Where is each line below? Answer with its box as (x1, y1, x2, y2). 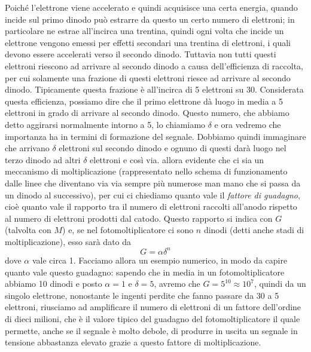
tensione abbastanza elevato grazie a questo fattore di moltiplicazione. (5, 336, 261, 348)
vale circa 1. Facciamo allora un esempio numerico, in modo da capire (32, 253, 288, 266)
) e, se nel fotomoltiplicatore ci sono (62, 224, 194, 236)
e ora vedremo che (214, 118, 281, 130)
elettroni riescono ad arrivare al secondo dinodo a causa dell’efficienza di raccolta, (5, 59, 303, 72)
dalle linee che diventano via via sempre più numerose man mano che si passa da (5, 176, 301, 189)
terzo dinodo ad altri (5, 153, 81, 166)
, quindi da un (254, 277, 306, 290)
